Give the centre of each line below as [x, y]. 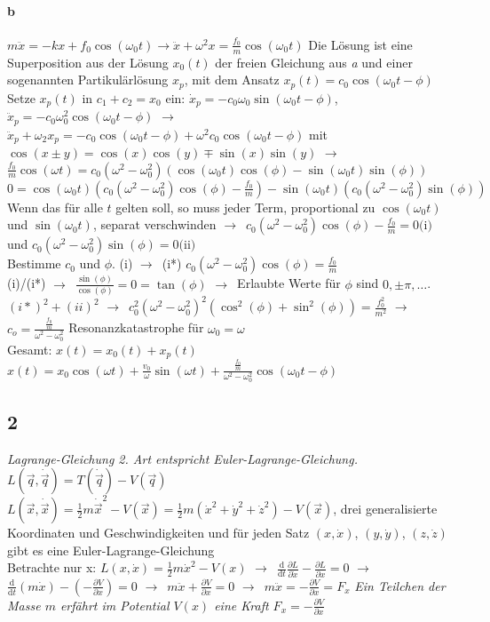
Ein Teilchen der [400, 585]
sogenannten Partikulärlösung [88, 80]
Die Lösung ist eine [360, 44]
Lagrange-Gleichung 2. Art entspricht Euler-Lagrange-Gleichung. [182, 458]
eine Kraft [241, 605]
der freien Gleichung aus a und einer [314, 62]
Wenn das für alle [55, 207]
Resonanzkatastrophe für [136, 327]
